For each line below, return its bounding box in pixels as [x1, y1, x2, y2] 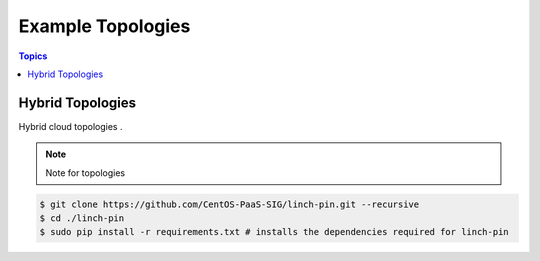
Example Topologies [18, 15, 191, 37]
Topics [18, 50, 48, 62]
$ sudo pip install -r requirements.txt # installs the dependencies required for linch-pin [39, 226, 509, 238]
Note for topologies [45, 166, 125, 179]
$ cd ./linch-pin [39, 213, 125, 224]
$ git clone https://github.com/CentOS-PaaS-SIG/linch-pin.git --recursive [39, 198, 420, 210]
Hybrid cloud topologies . [18, 120, 123, 132]
